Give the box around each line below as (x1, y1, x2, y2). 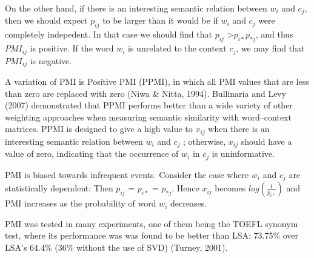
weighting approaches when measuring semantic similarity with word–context (5, 110, 292, 123)
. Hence (172, 182, 199, 194)
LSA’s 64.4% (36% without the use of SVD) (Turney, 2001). (5, 240, 228, 253)
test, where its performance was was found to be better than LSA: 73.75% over (5, 229, 299, 242)
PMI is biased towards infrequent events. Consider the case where (5, 168, 249, 180)
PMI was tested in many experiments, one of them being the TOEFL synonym (5, 217, 298, 230)
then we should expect (5, 14, 88, 27)
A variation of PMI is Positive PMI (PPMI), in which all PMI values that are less (5, 74, 309, 87)
